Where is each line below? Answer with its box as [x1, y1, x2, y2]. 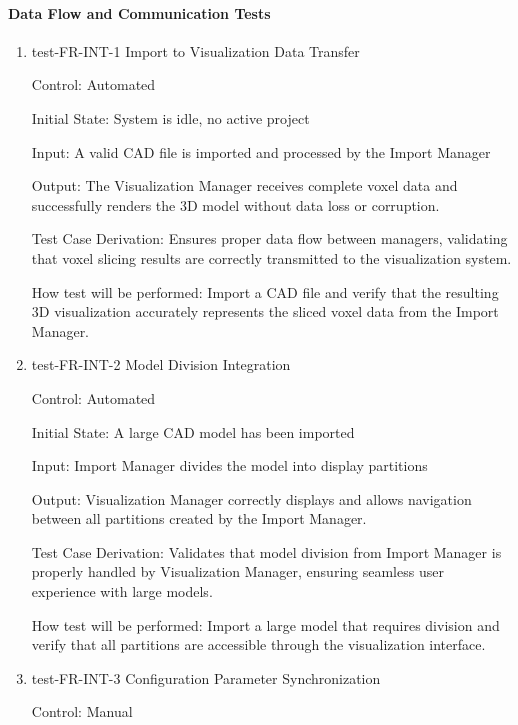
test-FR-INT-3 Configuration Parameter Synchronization [31, 667, 381, 688]
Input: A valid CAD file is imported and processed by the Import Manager [31, 141, 491, 162]
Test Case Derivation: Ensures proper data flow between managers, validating [31, 228, 508, 249]
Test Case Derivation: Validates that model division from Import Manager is [31, 541, 502, 562]
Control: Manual [31, 701, 133, 722]
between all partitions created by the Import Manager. [31, 508, 367, 529]
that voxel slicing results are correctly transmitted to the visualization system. [31, 247, 512, 268]
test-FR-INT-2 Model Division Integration [31, 354, 291, 375]
